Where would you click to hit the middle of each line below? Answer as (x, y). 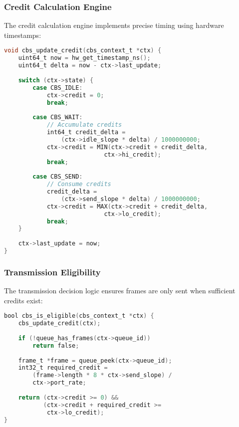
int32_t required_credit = (63, 368)
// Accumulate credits (84, 125)
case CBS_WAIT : (58, 117)
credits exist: (23, 300)
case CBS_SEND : (58, 177)
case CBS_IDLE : (58, 88)
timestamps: (23, 35)
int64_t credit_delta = (86, 132)
